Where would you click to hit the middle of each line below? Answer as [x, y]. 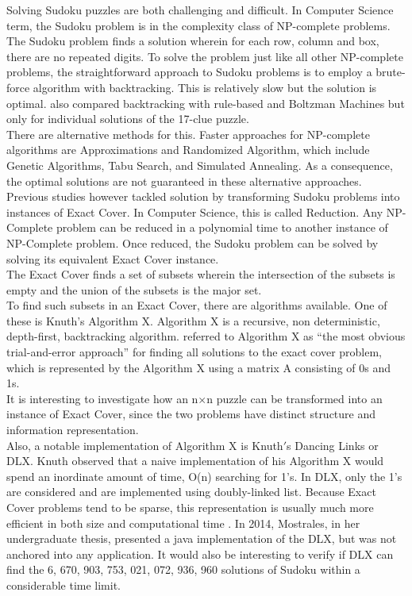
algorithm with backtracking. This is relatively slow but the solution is [205, 87]
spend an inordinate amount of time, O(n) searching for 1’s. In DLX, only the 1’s [204, 476]
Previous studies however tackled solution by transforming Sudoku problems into [203, 196]
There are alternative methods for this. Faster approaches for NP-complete [188, 134]
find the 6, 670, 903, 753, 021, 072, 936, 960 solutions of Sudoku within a [183, 569]
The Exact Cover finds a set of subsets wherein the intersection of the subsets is [201, 274]
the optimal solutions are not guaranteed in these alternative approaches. [184, 181]
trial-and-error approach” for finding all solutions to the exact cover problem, [194, 352]
